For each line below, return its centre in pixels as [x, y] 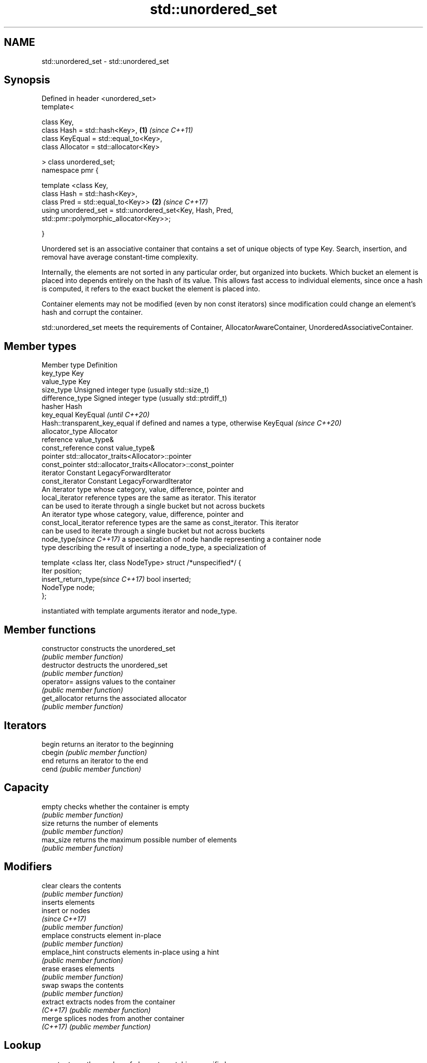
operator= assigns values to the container [108, 682]
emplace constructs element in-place [101, 935]
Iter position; [62, 571]
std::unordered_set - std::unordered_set [105, 61]
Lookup [23, 1045]
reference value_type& [78, 440]
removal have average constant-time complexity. [120, 257]
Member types [40, 346]
